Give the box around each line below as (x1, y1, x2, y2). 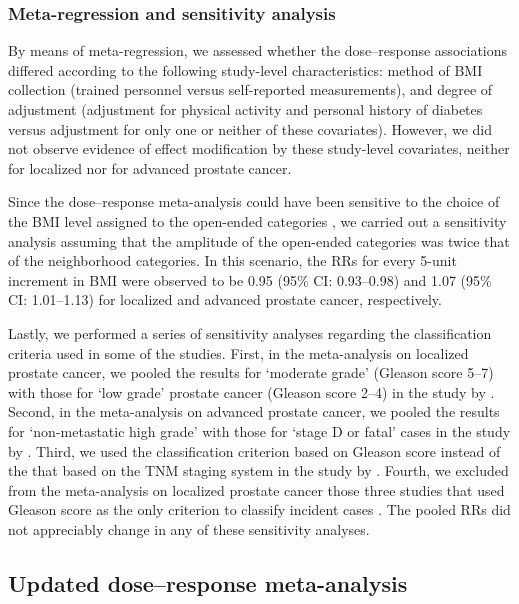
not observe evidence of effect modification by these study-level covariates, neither (8, 138, 510, 159)
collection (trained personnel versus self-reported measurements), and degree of (8, 79, 493, 100)
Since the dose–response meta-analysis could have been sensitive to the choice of (8, 191, 500, 212)
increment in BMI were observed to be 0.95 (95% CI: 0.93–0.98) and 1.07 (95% (8, 269, 492, 290)
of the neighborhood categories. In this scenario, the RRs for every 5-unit (8, 250, 457, 271)
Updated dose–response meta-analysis (8, 567, 408, 598)
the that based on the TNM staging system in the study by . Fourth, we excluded (8, 460, 509, 481)
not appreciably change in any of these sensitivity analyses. (8, 518, 370, 539)
